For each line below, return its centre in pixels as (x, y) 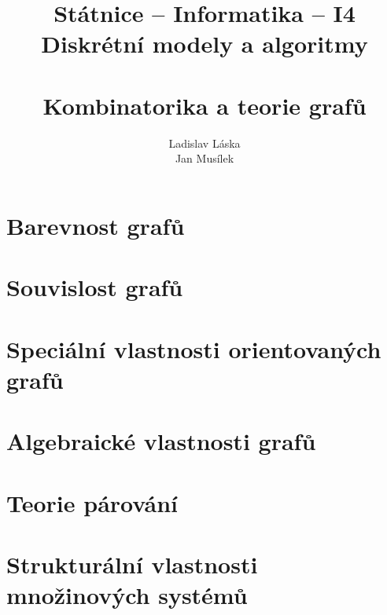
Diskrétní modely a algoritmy (205, 44)
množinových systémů (127, 595)
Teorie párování (92, 502)
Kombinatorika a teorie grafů (205, 105)
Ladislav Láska (205, 143)
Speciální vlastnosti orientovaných (194, 348)
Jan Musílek (205, 158)
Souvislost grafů (95, 287)
